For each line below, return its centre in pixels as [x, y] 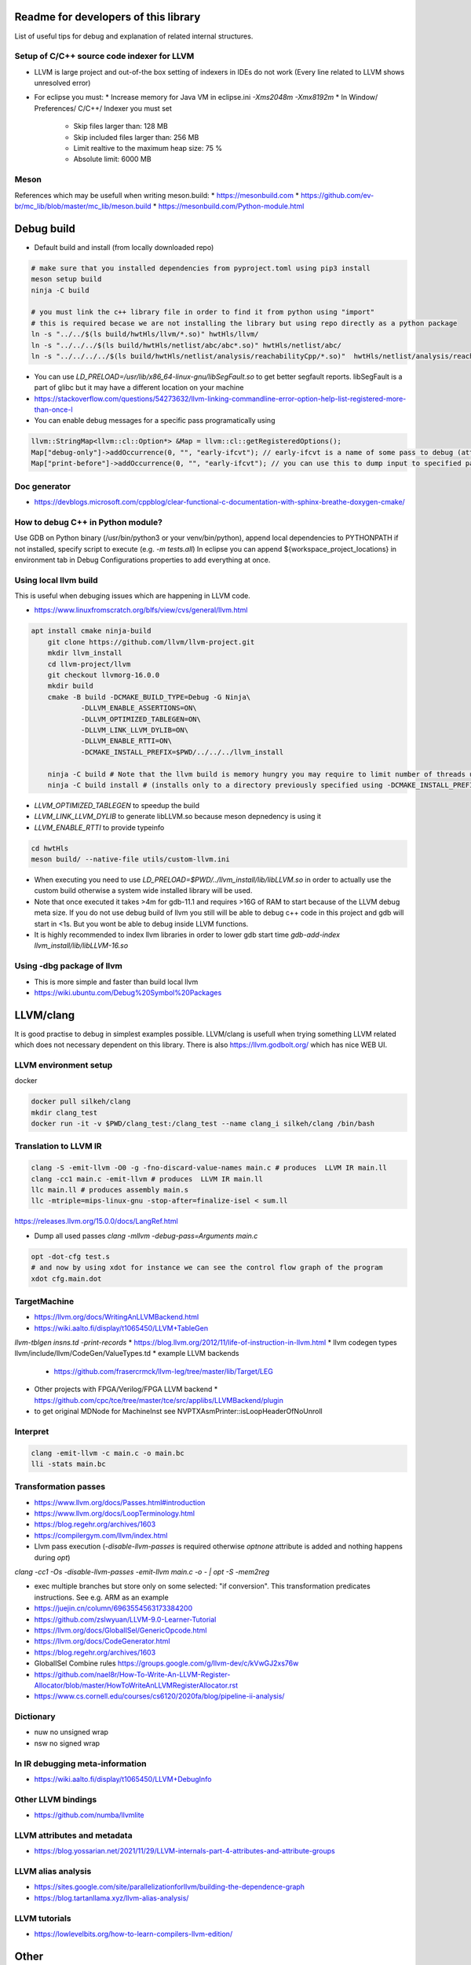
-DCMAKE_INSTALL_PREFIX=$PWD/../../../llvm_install [182, 752]
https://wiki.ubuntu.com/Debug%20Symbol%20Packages [128, 992]
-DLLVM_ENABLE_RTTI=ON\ [126, 741]
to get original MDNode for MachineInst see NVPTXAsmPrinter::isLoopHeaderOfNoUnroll [178, 1412]
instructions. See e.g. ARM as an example [101, 1597]
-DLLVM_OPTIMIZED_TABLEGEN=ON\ [141, 719]
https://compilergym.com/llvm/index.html [101, 1535]
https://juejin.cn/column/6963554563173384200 [113, 1608]
